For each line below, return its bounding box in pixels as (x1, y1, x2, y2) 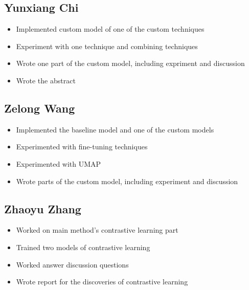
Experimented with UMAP (16, 158, 101, 169)
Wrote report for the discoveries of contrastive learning (16, 276, 188, 287)
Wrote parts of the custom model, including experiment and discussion (16, 175, 238, 186)
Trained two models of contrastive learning (16, 241, 150, 252)
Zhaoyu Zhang (4, 200, 81, 216)
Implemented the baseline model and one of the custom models (16, 124, 214, 135)
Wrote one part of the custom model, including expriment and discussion (16, 58, 245, 69)
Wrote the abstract (16, 75, 76, 85)
